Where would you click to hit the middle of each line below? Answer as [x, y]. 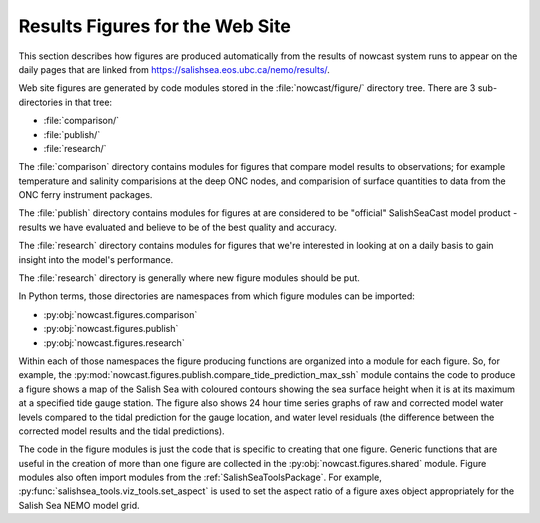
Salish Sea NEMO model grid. [79, 505]
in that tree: [89, 102]
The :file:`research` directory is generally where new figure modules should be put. [189, 278]
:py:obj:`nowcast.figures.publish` [111, 329]
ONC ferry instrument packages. [85, 195]
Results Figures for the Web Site [155, 26]
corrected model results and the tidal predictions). [121, 431]
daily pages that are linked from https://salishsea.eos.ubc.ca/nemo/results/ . [174, 69]
